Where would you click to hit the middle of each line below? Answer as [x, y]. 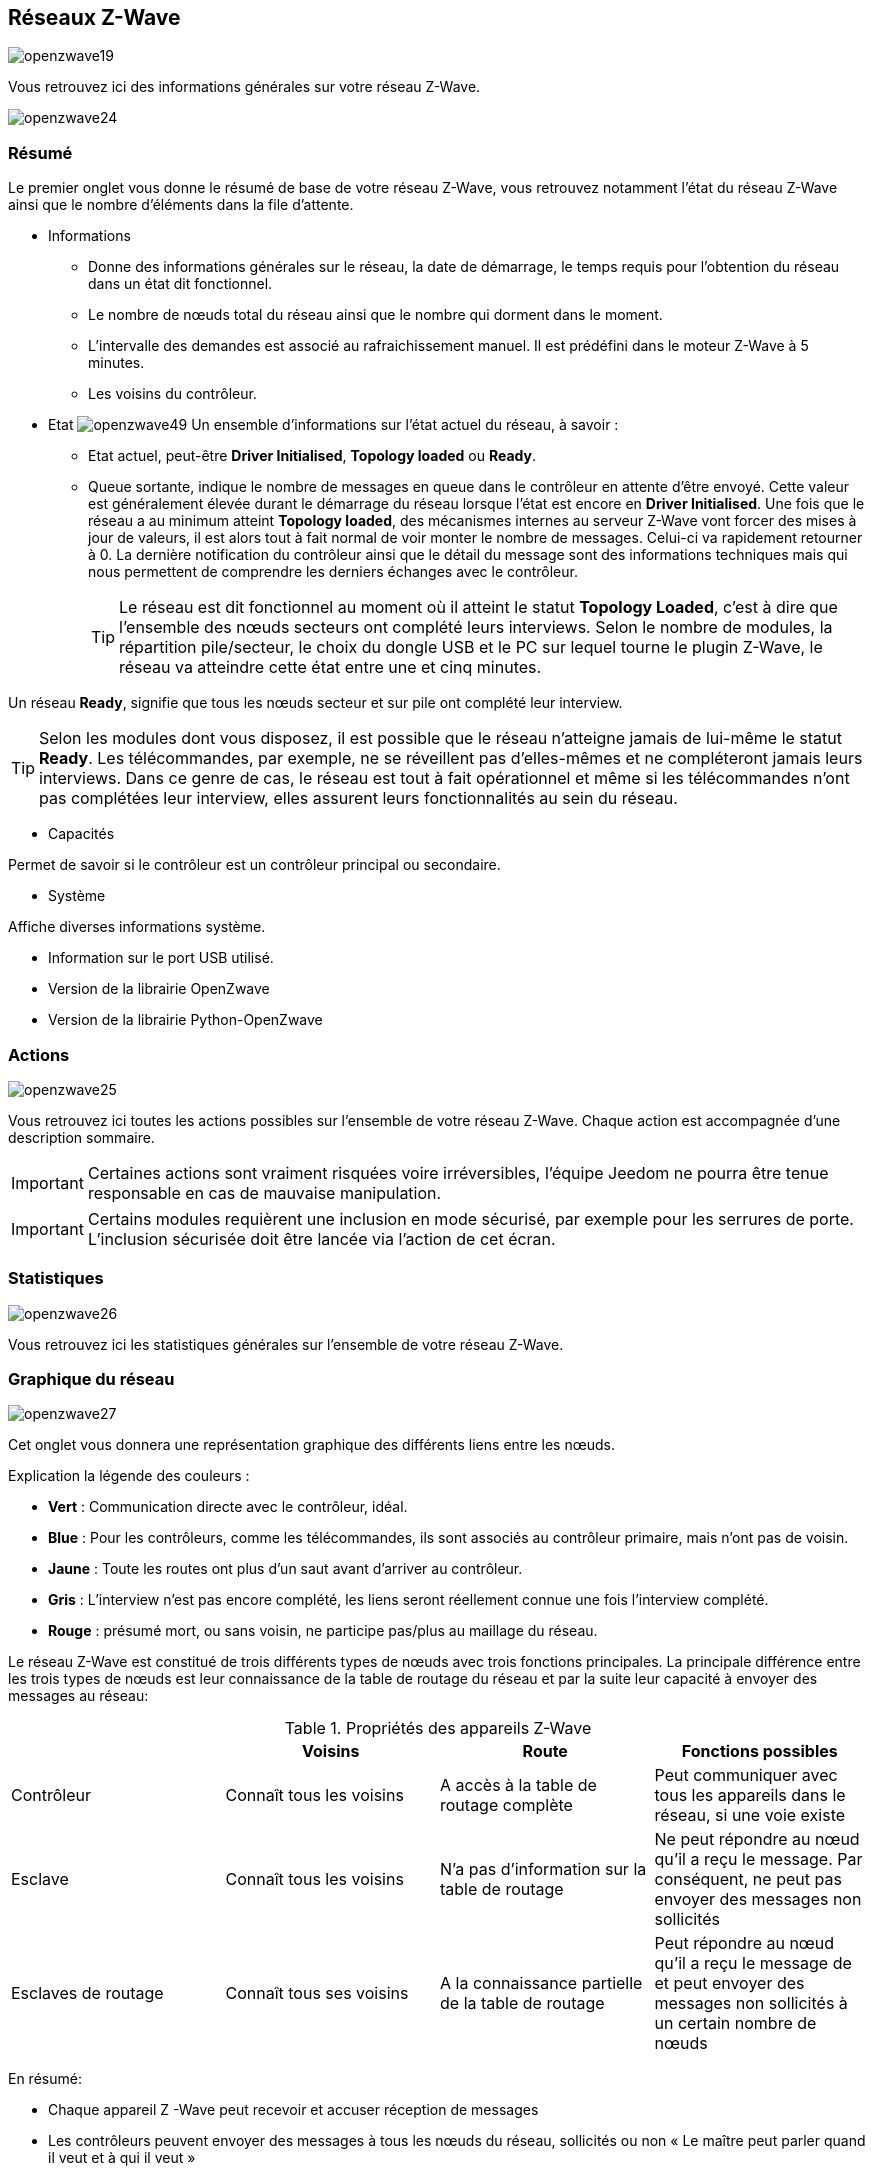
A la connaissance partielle [541, 1983]
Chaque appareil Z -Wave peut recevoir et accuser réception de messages [293, 2110]
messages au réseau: [78, 1696]
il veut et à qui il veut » [122, 2158]
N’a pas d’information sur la [543, 1869]
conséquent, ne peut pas [748, 1879]
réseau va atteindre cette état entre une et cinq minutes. [330, 667]
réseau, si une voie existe [750, 1815]
